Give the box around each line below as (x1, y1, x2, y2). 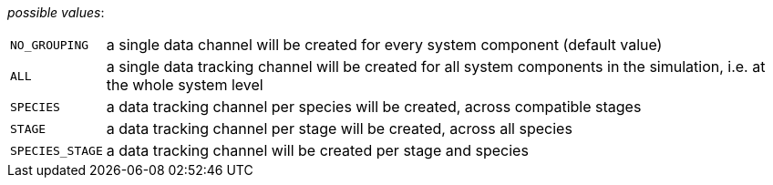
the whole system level (106, 76, 263, 94)
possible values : (7, 5, 105, 20)
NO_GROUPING (10, 37, 89, 52)
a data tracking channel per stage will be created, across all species (106, 119, 572, 138)
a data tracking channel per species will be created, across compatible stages (106, 98, 642, 116)
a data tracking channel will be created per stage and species (106, 141, 529, 159)
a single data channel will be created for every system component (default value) (106, 36, 663, 54)
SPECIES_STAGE (10, 143, 103, 158)
